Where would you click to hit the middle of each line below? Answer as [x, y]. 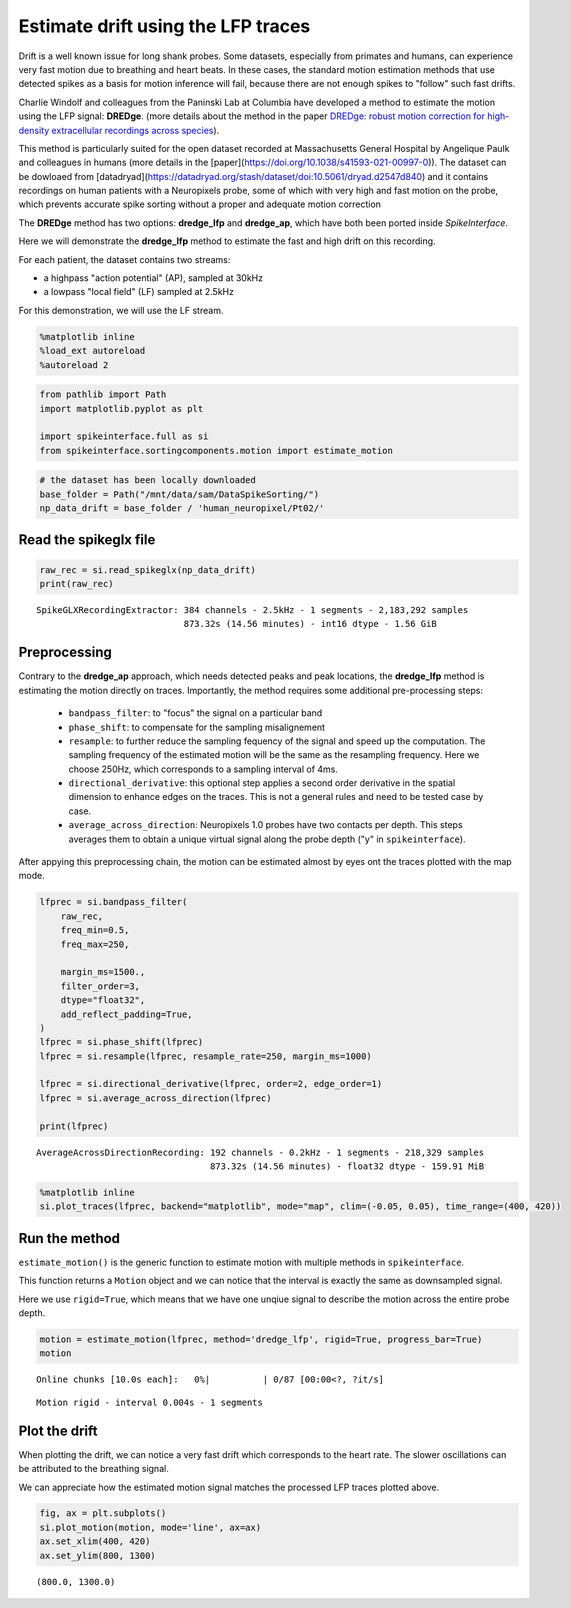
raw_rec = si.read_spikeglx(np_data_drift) [148, 569]
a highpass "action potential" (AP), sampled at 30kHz [153, 278]
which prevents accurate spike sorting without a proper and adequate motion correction [200, 204]
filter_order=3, [100, 986]
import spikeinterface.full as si [124, 436]
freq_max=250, [95, 944]
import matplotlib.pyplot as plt [121, 408]
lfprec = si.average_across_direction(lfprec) [155, 1098]
